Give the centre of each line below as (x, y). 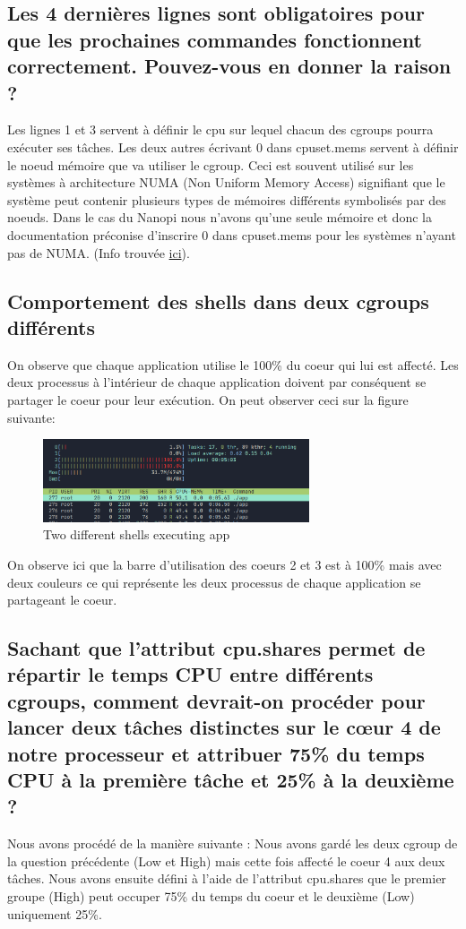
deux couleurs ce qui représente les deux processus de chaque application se (214, 582)
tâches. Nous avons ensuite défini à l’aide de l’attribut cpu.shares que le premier (227, 878)
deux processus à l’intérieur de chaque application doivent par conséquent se (217, 382)
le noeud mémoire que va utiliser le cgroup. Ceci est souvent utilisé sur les (211, 164)
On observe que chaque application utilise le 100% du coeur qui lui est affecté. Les (233, 364)
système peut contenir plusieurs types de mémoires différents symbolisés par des (227, 199)
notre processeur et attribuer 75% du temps (216, 753)
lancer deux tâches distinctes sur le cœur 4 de (224, 727)
